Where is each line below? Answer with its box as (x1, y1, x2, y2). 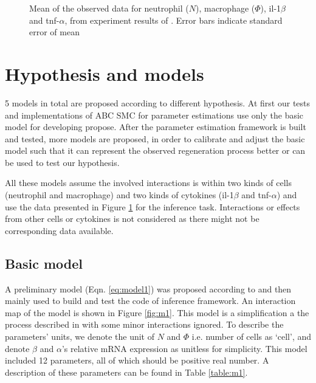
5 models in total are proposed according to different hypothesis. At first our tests (5, 96, 311, 109)
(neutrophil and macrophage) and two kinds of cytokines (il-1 (5, 188, 234, 201)
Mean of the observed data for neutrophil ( (29, 2, 189, 14)
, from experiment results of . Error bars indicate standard (64, 13, 283, 26)
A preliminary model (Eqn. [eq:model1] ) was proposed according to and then (5, 282, 292, 295)
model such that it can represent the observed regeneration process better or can (5, 144, 306, 157)
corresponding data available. (5, 224, 114, 236)
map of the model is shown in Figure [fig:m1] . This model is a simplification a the (5, 306, 309, 319)
